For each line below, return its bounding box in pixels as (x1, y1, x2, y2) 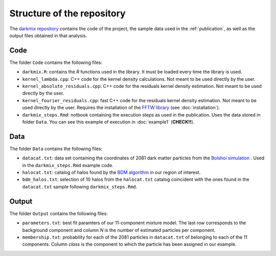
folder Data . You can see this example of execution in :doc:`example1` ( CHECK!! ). (22, 119, 195, 125)
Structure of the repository (9, 8, 126, 19)
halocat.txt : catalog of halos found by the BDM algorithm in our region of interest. (22, 169, 201, 176)
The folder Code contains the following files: (9, 59, 102, 65)
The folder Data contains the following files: (9, 146, 102, 152)
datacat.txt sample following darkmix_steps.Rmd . (22, 183, 137, 190)
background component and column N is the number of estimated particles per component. (22, 227, 216, 233)
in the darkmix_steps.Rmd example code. (22, 162, 113, 168)
